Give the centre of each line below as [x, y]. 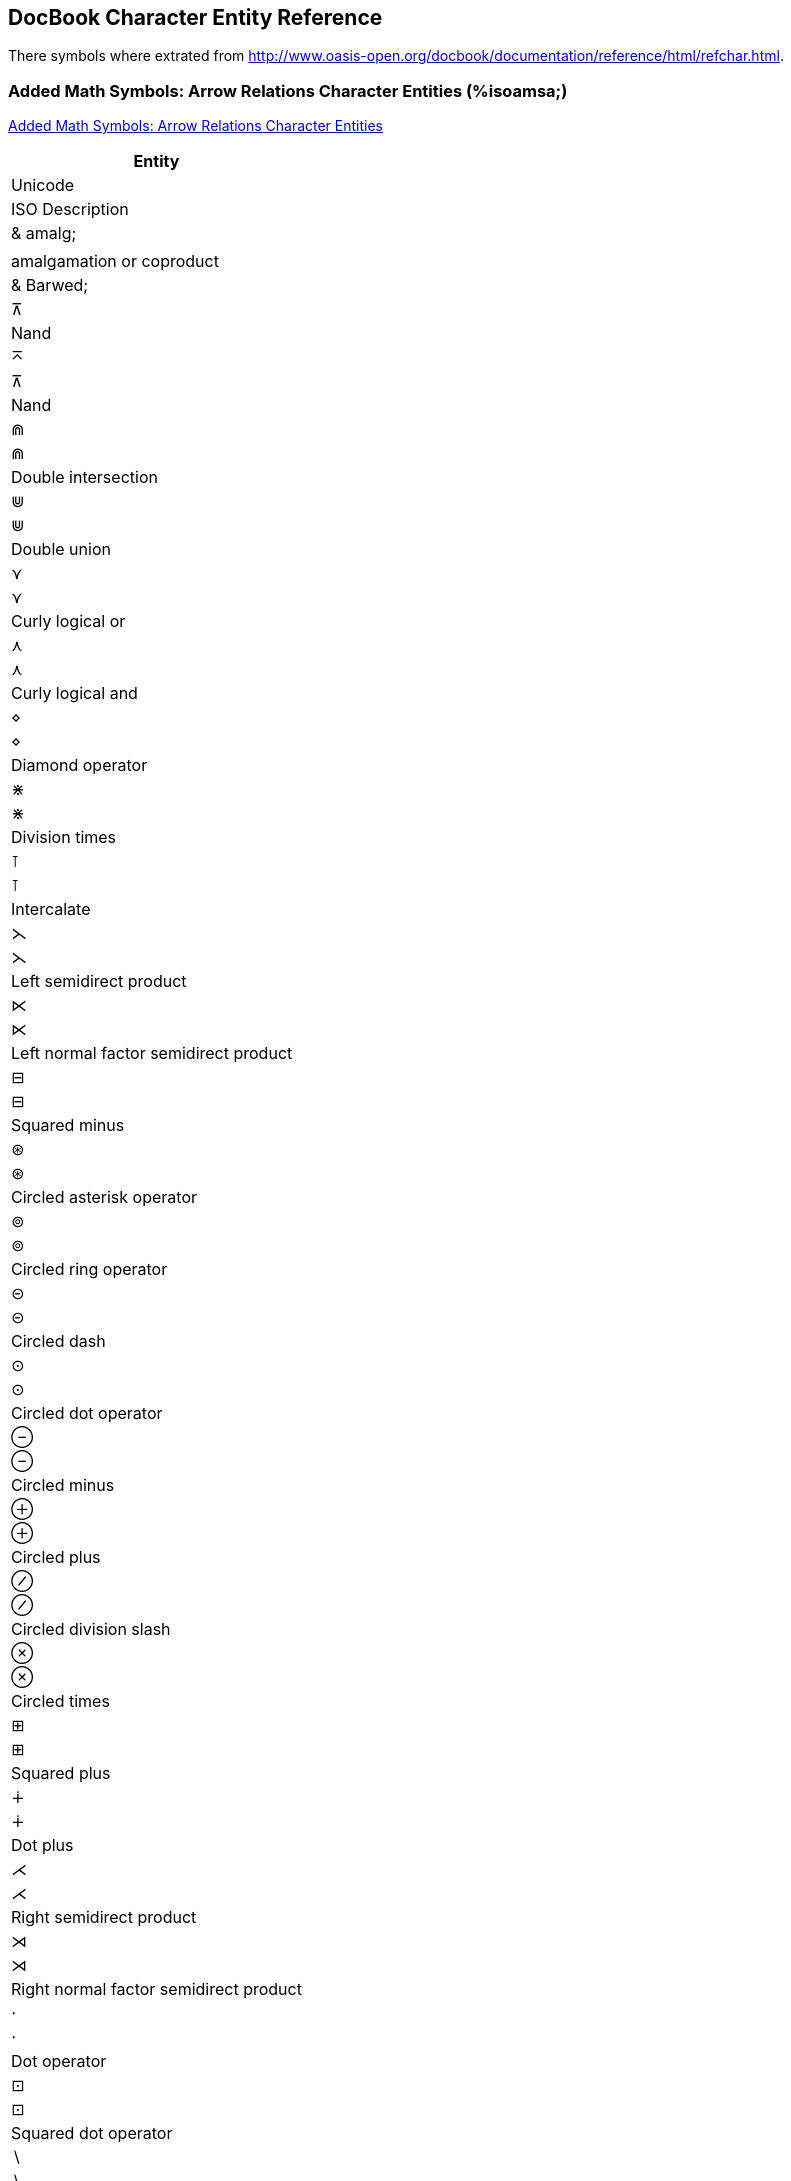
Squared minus [68, 1125]
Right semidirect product [104, 1917]
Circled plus [56, 1557]
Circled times [60, 1701]
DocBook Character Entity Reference [195, 17]
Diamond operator [79, 765]
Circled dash [58, 1341]
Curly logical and [74, 693]
